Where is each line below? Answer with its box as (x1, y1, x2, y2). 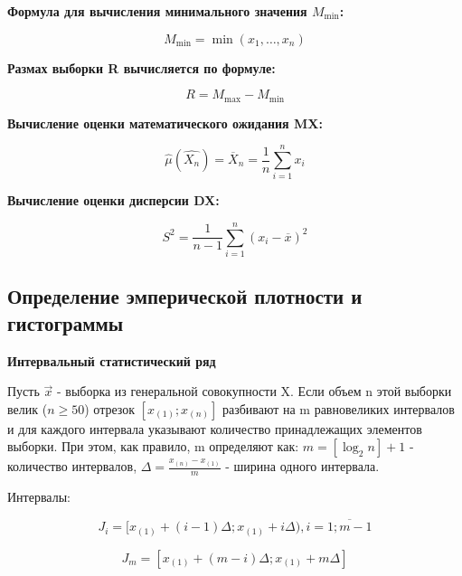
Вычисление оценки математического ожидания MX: (7, 113, 323, 132)
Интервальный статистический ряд (7, 351, 216, 370)
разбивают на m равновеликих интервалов (222, 399, 455, 418)
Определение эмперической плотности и (7, 282, 363, 310)
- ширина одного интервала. (225, 457, 380, 476)
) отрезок (84, 399, 136, 418)
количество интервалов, (7, 457, 137, 476)
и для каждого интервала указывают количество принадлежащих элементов (7, 419, 422, 438)
